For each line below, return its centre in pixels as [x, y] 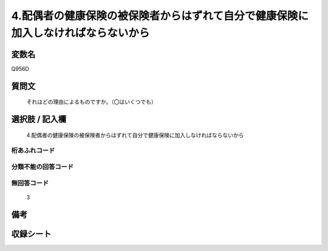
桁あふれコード [33, 150]
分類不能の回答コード [43, 167]
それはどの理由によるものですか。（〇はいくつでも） [92, 102]
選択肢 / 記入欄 [39, 119]
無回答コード [30, 183]
